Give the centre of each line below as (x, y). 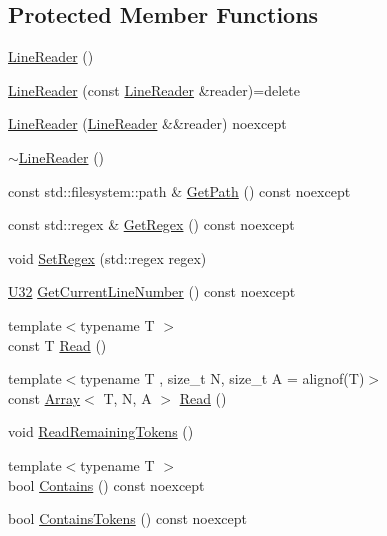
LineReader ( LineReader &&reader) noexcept (147, 123)
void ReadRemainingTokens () (101, 431)
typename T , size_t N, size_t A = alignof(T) (222, 378)
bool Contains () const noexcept (106, 484)
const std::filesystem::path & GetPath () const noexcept (179, 190)
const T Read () (57, 344)
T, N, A (127, 397)
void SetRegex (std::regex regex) (107, 257)
